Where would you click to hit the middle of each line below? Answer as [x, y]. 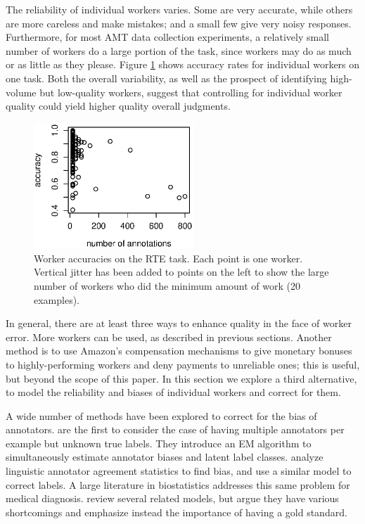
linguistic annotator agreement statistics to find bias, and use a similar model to [179, 471]
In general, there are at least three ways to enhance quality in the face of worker [179, 323]
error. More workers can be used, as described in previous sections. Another [169, 337]
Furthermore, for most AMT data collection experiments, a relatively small [167, 37]
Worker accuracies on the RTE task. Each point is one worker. [168, 258]
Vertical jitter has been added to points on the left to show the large [181, 272]
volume [21, 92]
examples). [57, 299]
